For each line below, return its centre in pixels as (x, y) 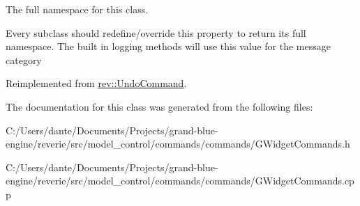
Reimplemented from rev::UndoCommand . (96, 83)
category (24, 60)
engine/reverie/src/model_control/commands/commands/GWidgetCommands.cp (180, 181)
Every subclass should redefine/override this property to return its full (156, 32)
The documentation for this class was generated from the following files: (159, 106)
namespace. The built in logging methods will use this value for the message (168, 46)
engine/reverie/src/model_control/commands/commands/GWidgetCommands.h (178, 144)
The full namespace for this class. (77, 9)
